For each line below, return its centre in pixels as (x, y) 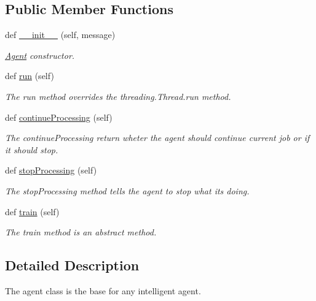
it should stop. (32, 149)
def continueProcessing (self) (59, 117)
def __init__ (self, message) (60, 35)
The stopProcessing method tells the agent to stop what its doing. (127, 190)
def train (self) (32, 211)
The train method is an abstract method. (81, 232)
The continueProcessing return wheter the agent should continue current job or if (157, 138)
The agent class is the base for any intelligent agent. (103, 290)
